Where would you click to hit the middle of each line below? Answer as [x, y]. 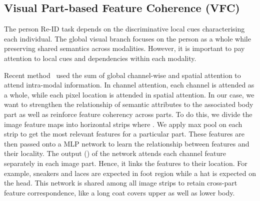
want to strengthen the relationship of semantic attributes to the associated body [129, 104]
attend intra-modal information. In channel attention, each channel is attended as [129, 85]
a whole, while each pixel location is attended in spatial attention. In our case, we [129, 94]
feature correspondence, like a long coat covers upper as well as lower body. [119, 192]
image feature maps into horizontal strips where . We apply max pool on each [123, 124]
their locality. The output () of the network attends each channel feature [115, 153]
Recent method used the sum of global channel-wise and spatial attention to [122, 75]
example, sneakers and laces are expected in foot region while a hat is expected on [130, 173]
